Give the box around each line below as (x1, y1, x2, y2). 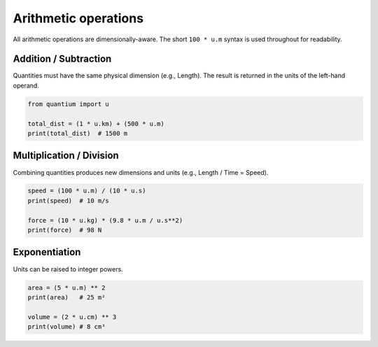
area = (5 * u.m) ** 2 (27, 283, 106, 292)
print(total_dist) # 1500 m (27, 129, 128, 137)
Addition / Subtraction (13, 53, 112, 65)
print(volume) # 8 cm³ (27, 323, 106, 331)
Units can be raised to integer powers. (13, 264, 124, 273)
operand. (13, 81, 40, 90)
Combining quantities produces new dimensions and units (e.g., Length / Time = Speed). (13, 168, 269, 176)
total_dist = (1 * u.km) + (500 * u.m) (27, 120, 164, 127)
